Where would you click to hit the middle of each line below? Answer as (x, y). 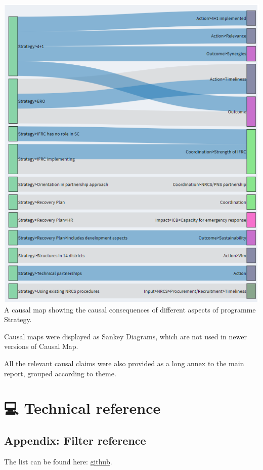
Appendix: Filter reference (75, 440)
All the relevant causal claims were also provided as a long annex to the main (124, 363)
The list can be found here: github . (58, 461)
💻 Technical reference (82, 408)
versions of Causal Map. (41, 346)
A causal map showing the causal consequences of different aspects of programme (130, 309)
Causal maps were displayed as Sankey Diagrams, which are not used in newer (125, 336)
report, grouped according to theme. (60, 373)
